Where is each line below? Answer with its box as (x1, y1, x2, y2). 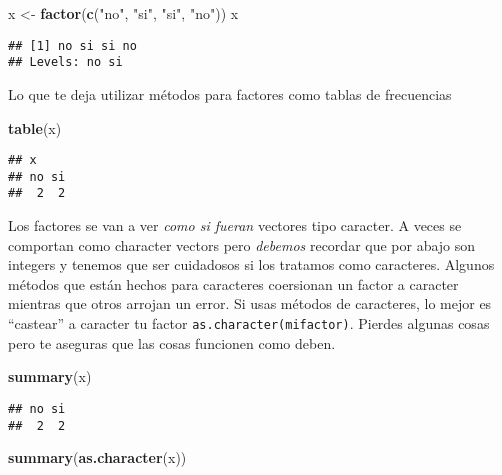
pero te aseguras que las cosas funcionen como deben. (8, 332, 336, 353)
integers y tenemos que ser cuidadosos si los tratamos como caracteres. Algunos (8, 254, 495, 275)
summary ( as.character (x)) (8, 447, 187, 468)
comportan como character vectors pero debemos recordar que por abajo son (8, 234, 476, 255)
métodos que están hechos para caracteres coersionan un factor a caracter (8, 273, 459, 294)
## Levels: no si (8, 55, 123, 70)
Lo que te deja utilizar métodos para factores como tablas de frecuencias (8, 83, 452, 104)
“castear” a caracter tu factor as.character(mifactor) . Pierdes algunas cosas (8, 313, 490, 334)
